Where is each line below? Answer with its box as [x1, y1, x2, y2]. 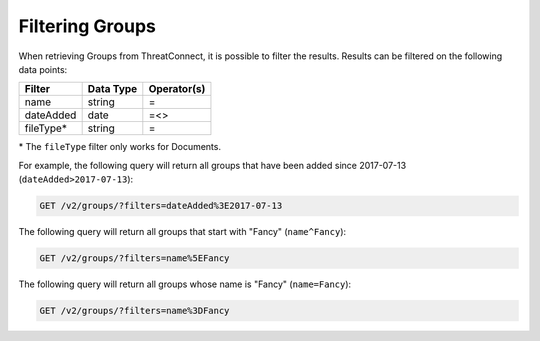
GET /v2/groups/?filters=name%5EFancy [39, 253, 230, 264]
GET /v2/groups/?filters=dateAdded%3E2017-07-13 [39, 200, 283, 212]
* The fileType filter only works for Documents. [18, 141, 222, 153]
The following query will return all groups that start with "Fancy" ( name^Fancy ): [18, 226, 347, 238]
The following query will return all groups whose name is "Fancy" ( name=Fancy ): [18, 278, 352, 290]
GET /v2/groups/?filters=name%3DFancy [39, 305, 230, 317]
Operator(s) [148, 82, 206, 96]
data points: [18, 63, 68, 75]
